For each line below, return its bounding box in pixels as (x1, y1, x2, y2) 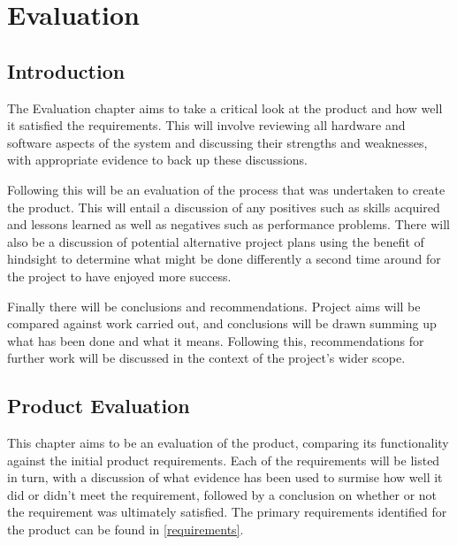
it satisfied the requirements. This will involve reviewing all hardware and (7, 116, 406, 134)
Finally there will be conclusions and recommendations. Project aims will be (7, 296, 421, 315)
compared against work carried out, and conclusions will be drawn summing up (7, 314, 437, 333)
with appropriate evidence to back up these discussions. (7, 150, 308, 169)
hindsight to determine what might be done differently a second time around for (7, 249, 441, 268)
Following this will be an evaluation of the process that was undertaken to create (7, 180, 446, 198)
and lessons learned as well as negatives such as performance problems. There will (7, 215, 450, 234)
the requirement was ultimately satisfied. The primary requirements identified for (7, 503, 447, 521)
